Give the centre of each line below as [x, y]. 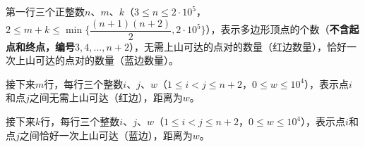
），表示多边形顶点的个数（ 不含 [277, 29]
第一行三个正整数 [45, 11]
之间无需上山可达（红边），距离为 [106, 97]
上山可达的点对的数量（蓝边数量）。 [97, 60]
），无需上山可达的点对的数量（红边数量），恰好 [238, 46]
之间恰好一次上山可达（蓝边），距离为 [106, 135]
